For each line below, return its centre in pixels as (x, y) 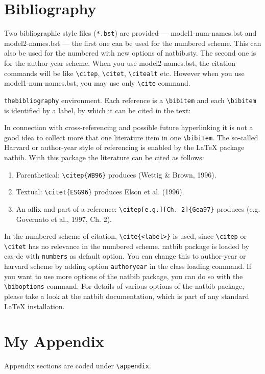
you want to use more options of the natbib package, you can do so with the (124, 276)
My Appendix (54, 341)
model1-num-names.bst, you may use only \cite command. (97, 83)
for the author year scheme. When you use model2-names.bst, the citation (120, 63)
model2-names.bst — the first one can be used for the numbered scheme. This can (133, 43)
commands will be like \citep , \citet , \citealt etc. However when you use (124, 73)
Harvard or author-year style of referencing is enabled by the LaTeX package (124, 147)
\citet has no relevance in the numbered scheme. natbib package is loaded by (127, 246)
